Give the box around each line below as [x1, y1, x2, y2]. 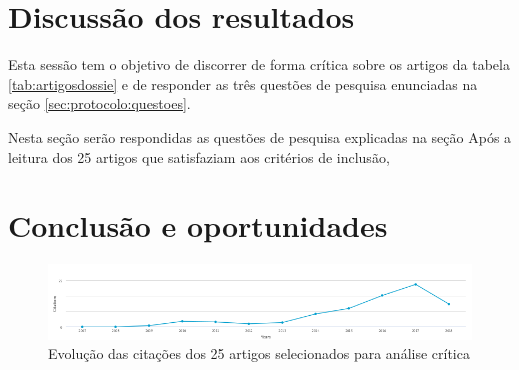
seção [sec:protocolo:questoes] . [8, 93, 191, 114]
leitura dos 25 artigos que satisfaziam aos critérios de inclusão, [8, 146, 390, 167]
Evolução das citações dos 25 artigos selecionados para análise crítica [48, 343, 470, 364]
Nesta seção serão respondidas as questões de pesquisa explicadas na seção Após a [8, 126, 512, 147]
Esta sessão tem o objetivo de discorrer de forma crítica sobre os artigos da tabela [8, 54, 510, 75]
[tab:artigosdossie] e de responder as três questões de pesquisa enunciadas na [8, 73, 478, 94]
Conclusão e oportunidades [8, 205, 388, 246]
